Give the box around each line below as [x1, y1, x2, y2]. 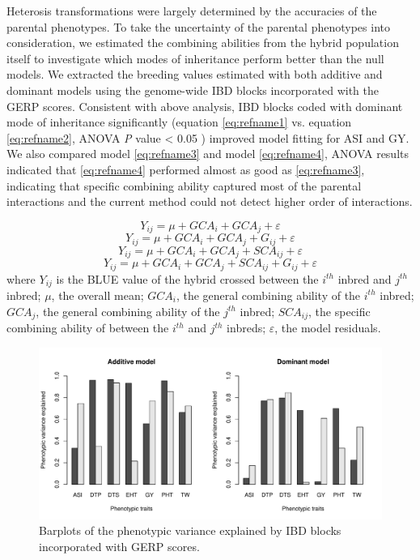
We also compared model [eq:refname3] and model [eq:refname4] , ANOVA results [6, 145, 409, 162]
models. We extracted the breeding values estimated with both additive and [6, 66, 383, 83]
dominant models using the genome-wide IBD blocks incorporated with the [6, 81, 379, 98]
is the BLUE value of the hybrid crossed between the [56, 270, 319, 287]
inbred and [337, 270, 392, 287]
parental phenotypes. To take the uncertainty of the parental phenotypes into [6, 18, 390, 35]
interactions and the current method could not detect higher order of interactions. [6, 193, 413, 210]
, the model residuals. [274, 319, 381, 336]
